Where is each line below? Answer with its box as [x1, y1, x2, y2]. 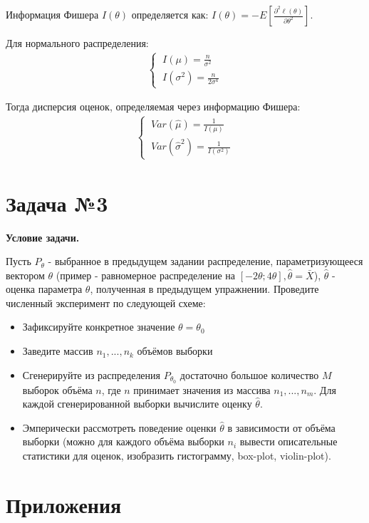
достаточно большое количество [180, 367, 319, 382]
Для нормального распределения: [6, 36, 149, 50]
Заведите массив [22, 343, 93, 358]
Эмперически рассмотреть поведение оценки [22, 420, 217, 435]
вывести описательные [239, 434, 338, 449]
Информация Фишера [6, 7, 99, 21]
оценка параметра [6, 281, 83, 296]
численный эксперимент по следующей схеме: [6, 295, 206, 310]
